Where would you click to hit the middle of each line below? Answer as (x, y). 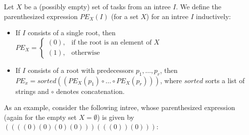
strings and (32, 91)
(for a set (125, 16)
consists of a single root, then (72, 33)
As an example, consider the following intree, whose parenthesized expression (120, 107)
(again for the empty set (40, 117)
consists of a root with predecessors (81, 70)
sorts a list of (225, 80)
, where (171, 80)
